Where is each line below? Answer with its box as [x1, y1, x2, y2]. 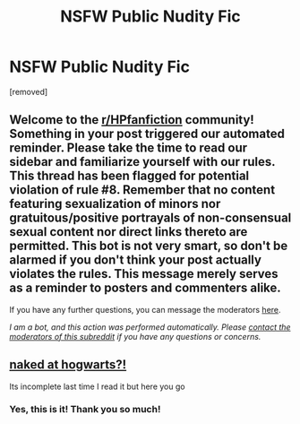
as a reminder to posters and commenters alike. [9, 281, 282, 296]
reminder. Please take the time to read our [9, 141, 248, 156]
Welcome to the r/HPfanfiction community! [9, 112, 255, 127]
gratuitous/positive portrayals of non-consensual [9, 211, 292, 226]
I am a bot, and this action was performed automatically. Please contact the [9, 321, 291, 333]
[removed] [9, 86, 48, 97]
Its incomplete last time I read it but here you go [9, 381, 185, 392]
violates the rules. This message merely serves [9, 266, 279, 281]
